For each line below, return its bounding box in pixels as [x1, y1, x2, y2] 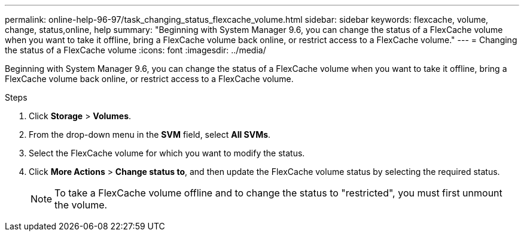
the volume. [54, 199, 108, 211]
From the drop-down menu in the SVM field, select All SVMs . [29, 129, 271, 140]
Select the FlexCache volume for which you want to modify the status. [29, 148, 305, 158]
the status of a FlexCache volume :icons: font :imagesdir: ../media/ [5, 45, 266, 55]
